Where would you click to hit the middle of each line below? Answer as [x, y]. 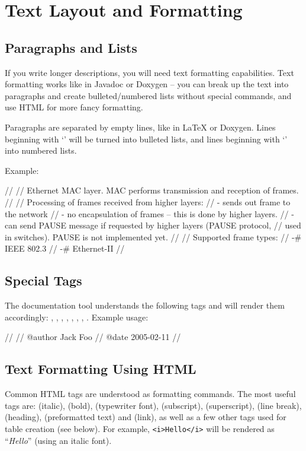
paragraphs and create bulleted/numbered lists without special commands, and [148, 95]
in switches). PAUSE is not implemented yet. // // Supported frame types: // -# [153, 236]
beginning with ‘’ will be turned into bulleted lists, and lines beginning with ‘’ [146, 139]
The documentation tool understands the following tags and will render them [145, 305]
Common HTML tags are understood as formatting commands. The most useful [150, 394]
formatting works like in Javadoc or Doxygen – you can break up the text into [147, 84]
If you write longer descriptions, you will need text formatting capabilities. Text [149, 72]
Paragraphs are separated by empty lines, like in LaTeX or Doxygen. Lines [140, 127]
